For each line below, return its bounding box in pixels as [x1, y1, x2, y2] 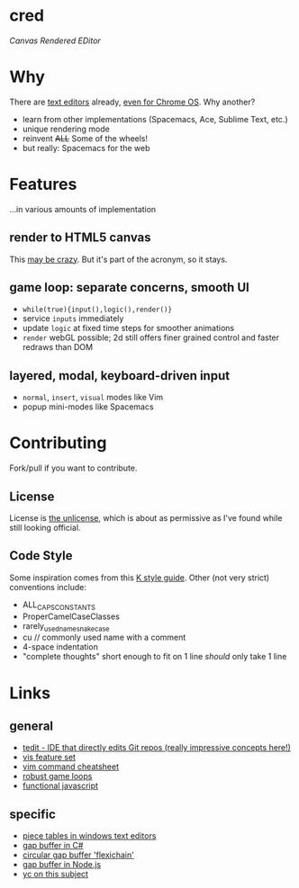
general [9, 718, 54, 733]
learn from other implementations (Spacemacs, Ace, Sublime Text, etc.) [22, 113, 288, 124]
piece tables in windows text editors [22, 830, 157, 841]
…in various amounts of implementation [9, 203, 157, 214]
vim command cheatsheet [22, 761, 120, 772]
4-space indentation [22, 641, 99, 652]
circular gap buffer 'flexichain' [22, 849, 135, 860]
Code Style [9, 548, 73, 563]
